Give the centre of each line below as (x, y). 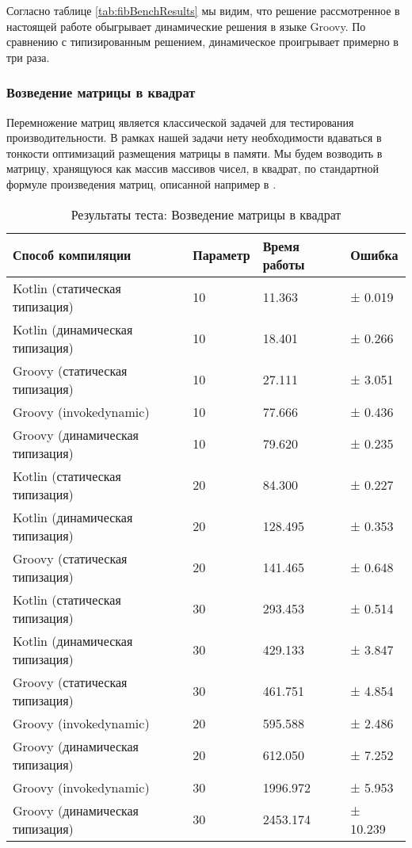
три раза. (28, 57)
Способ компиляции (72, 255)
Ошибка (374, 255)
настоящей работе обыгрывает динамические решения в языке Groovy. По (186, 26)
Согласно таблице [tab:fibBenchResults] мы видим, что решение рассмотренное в (203, 10)
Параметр (221, 255)
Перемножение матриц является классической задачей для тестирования (180, 122)
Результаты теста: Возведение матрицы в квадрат (206, 214)
